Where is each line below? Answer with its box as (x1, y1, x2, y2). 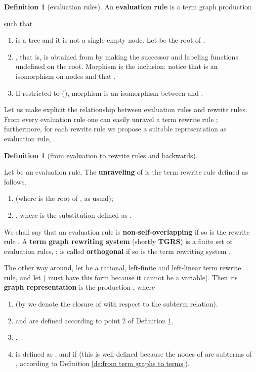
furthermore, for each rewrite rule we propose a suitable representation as (4, 124, 227, 134)
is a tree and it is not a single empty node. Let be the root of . (15, 35, 205, 45)
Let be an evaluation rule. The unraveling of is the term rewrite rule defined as (4, 167, 248, 177)
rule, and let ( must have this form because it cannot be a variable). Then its (4, 272, 238, 282)
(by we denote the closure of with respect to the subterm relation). (15, 299, 218, 309)
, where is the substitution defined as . (15, 209, 132, 220)
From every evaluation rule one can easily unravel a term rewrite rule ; (4, 114, 218, 124)
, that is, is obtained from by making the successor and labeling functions (15, 51, 238, 62)
